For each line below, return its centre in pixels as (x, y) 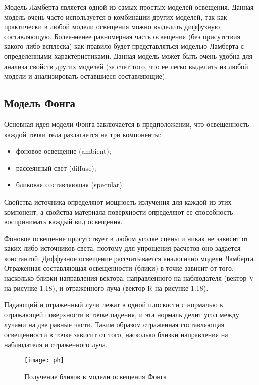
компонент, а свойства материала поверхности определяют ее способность (119, 211)
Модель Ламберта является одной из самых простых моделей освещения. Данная (129, 7)
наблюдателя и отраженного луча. (56, 344)
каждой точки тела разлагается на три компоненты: (83, 134)
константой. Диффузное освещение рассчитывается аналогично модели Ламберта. (130, 258)
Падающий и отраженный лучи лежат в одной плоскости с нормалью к (114, 305)
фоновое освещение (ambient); (63, 151)
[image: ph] (44, 361)
